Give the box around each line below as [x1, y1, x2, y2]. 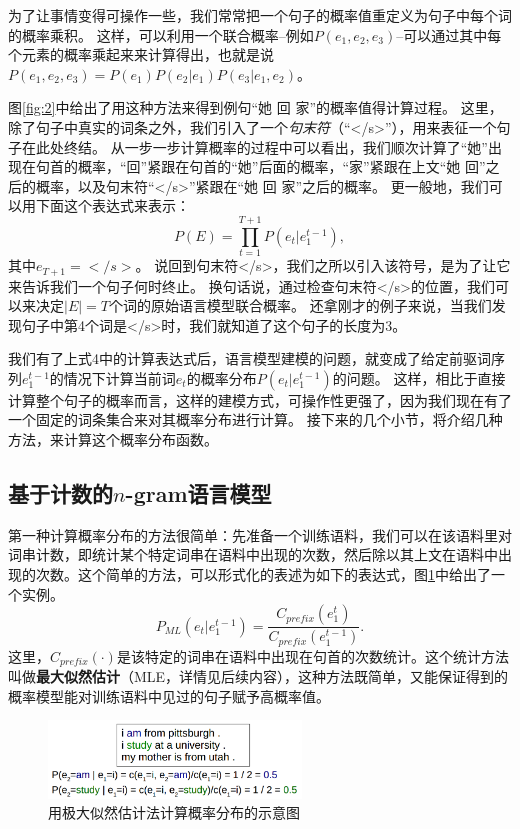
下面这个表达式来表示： [35, 195, 190, 216]
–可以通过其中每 [396, 24, 502, 45]
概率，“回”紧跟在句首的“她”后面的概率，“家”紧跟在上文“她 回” [77, 156, 486, 177]
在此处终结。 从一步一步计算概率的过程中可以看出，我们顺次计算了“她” [21, 136, 488, 157]
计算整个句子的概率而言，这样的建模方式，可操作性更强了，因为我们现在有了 [8, 389, 512, 410]
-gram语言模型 [125, 478, 272, 509]
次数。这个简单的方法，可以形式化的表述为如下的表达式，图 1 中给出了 [35, 564, 491, 585]
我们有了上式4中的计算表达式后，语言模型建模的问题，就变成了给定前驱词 [8, 348, 491, 369]
